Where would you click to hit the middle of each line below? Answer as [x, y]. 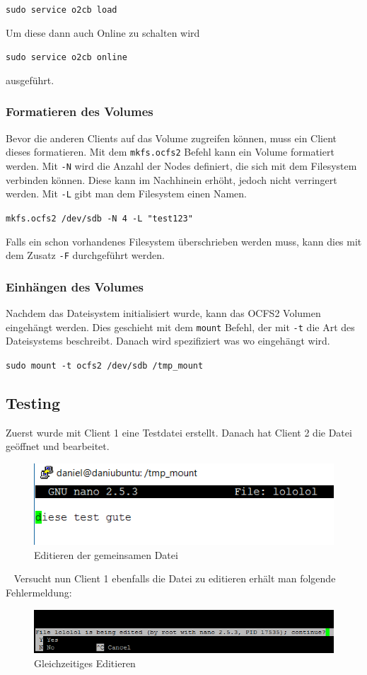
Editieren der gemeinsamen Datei [106, 554]
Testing [33, 402]
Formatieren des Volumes [80, 111]
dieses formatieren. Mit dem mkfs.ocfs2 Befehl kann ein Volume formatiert [170, 152]
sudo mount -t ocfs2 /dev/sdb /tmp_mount [105, 365]
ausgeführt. [30, 80]
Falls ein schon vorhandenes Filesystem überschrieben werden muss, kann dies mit [184, 241]
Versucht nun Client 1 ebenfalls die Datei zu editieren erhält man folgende [175, 578]
